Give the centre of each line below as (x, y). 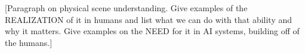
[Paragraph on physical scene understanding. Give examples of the (126, 8)
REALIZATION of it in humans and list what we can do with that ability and (149, 19)
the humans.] (29, 42)
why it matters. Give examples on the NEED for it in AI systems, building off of (152, 31)
